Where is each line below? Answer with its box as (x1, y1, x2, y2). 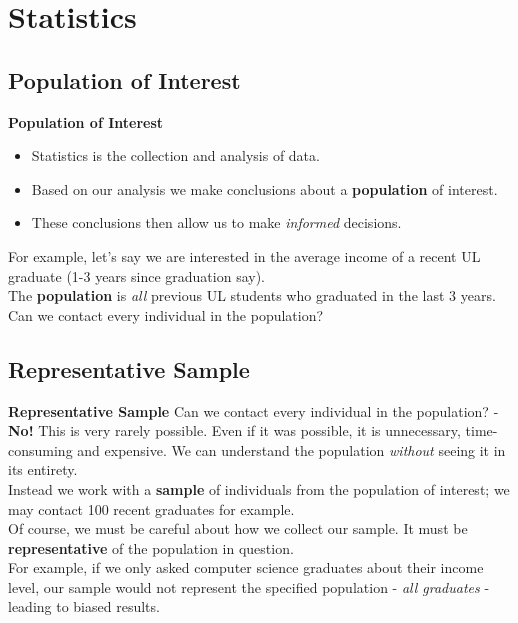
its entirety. (8, 459, 78, 480)
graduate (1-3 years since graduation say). (8, 265, 266, 286)
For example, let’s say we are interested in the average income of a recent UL (8, 245, 481, 266)
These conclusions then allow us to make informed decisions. (31, 212, 402, 233)
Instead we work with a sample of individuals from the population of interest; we (8, 478, 510, 499)
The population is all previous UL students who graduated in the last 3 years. (8, 285, 496, 306)
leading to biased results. (8, 596, 160, 617)
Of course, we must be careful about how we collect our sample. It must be (8, 518, 468, 539)
